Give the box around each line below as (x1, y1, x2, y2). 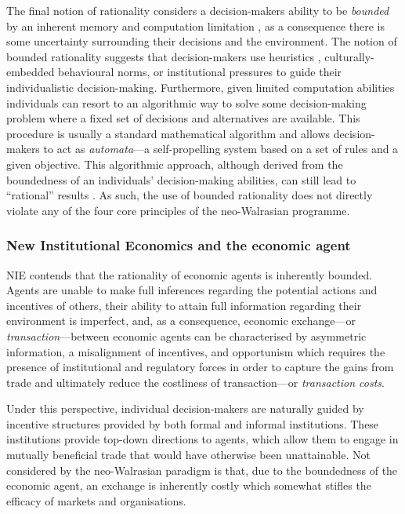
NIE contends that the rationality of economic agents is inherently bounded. (6, 266, 373, 283)
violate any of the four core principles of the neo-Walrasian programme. (6, 202, 350, 218)
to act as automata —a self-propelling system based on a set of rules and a (43, 140, 399, 157)
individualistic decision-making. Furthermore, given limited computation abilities (6, 78, 395, 95)
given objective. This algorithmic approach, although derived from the (6, 155, 343, 172)
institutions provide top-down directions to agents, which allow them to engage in (6, 431, 399, 447)
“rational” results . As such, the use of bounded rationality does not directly (6, 187, 373, 203)
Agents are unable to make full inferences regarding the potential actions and (6, 282, 378, 298)
